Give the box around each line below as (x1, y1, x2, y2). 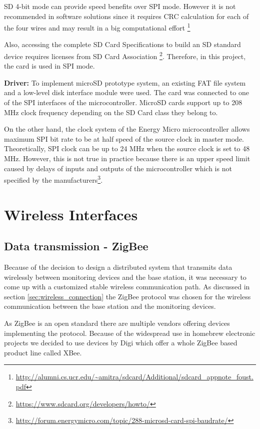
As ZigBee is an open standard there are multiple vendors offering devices (4, 318, 230, 328)
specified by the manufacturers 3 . (4, 173, 103, 185)
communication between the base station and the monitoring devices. (4, 301, 216, 311)
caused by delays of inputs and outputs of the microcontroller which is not (4, 163, 232, 173)
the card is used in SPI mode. (4, 61, 95, 71)
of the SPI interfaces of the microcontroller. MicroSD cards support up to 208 (4, 97, 242, 108)
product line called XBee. (4, 347, 82, 357)
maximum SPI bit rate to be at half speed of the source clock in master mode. (4, 133, 244, 144)
